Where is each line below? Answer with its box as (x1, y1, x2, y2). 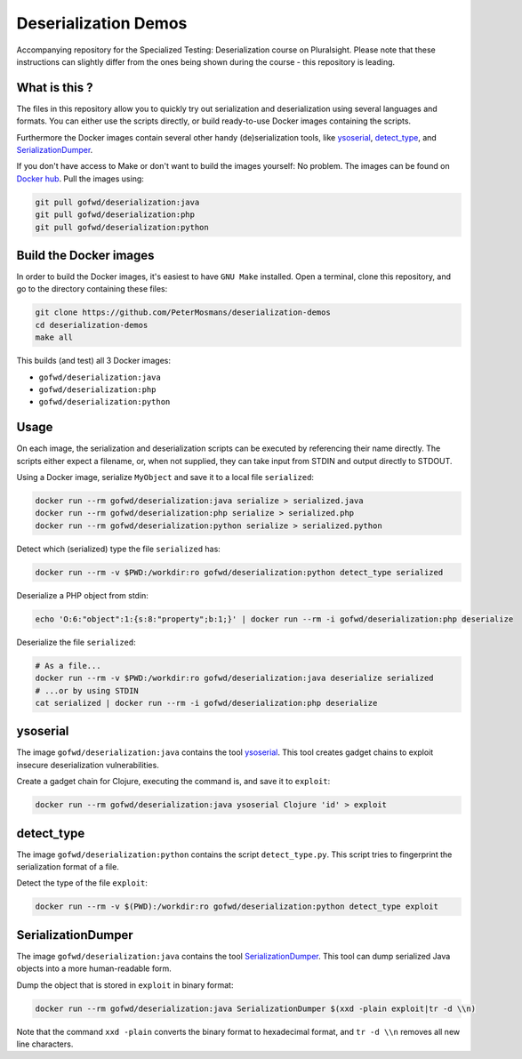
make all (35, 333, 74, 342)
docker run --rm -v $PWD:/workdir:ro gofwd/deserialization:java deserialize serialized (35, 673, 435, 684)
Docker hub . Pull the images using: (16, 173, 144, 184)
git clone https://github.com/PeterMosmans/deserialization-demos (35, 308, 331, 317)
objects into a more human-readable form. (16, 963, 173, 974)
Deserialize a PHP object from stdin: (16, 590, 149, 600)
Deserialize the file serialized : (16, 637, 137, 647)
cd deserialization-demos (35, 320, 149, 330)
